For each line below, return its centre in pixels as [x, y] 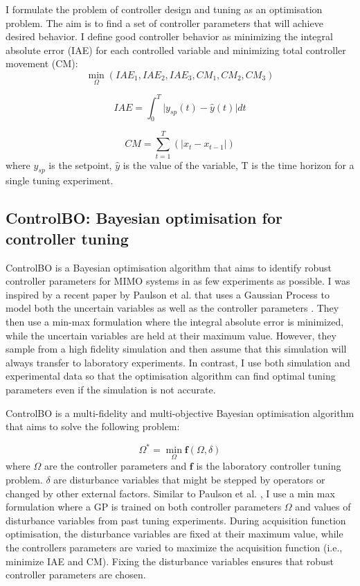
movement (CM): [42, 63]
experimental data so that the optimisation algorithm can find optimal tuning [171, 376]
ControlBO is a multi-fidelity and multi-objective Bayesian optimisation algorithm [180, 412]
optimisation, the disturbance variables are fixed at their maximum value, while [174, 534]
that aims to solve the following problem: [93, 426]
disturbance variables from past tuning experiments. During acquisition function [176, 520]
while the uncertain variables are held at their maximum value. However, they [171, 335]
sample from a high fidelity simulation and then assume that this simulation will [176, 349]
